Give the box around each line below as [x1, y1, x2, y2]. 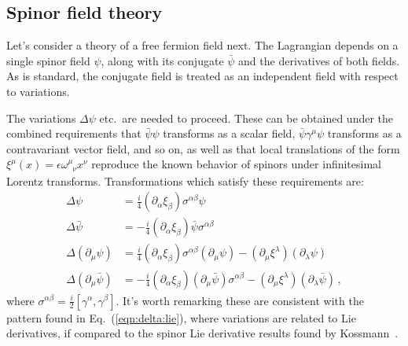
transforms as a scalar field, [163, 125, 296, 142]
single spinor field [6, 52, 90, 68]
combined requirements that [6, 125, 142, 142]
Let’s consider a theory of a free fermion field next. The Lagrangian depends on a [6, 37, 399, 53]
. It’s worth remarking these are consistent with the [116, 292, 364, 308]
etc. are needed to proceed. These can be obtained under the [99, 109, 394, 126]
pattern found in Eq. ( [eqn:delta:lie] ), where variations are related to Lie [6, 309, 356, 326]
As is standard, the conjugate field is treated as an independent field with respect [6, 68, 399, 84]
